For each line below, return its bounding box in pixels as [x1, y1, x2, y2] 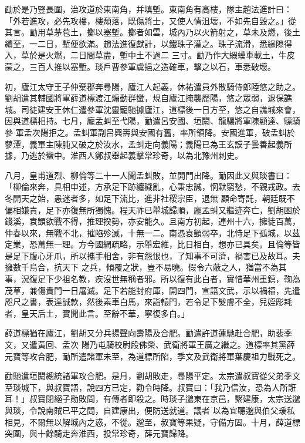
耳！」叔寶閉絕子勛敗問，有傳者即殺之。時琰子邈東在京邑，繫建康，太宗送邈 [5, 392, 300, 405]
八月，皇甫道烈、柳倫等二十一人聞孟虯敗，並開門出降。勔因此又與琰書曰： [5, 169, 292, 181]
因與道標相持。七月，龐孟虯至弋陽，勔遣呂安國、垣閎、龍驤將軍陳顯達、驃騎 [5, 115, 300, 127]
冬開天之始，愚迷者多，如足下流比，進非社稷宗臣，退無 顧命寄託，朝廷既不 [5, 192, 295, 204]
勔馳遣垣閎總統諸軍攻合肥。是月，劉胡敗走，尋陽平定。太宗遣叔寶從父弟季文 [5, 370, 300, 382]
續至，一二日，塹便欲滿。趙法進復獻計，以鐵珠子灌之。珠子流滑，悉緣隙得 [5, 37, 292, 49]
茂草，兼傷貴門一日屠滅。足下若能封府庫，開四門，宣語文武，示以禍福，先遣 [5, 284, 300, 296]
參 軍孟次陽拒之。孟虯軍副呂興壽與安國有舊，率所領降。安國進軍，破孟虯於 [5, 126, 295, 138]
